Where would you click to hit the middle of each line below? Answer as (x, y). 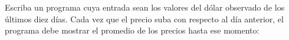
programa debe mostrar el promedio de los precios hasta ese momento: (132, 30)
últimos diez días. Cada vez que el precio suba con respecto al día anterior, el (144, 19)
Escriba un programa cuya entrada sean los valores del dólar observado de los (145, 7)
